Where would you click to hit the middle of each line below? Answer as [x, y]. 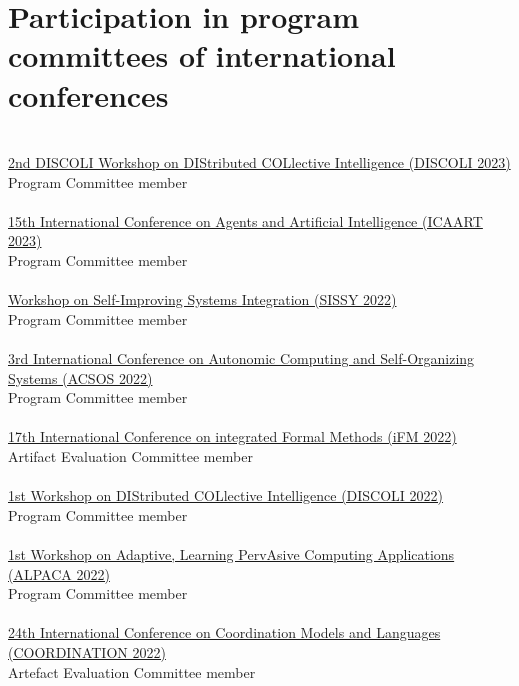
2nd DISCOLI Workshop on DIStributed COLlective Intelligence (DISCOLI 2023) [259, 162]
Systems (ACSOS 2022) [80, 377]
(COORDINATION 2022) [87, 651]
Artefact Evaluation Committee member [132, 671]
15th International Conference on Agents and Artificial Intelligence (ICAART [245, 220]
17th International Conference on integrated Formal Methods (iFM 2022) [232, 436]
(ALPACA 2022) [59, 573]
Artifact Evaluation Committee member [130, 456]
